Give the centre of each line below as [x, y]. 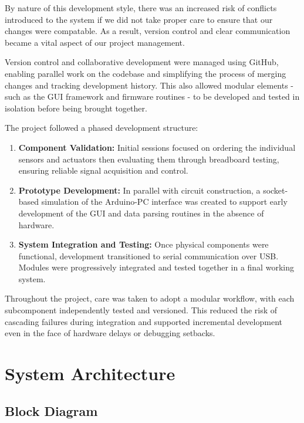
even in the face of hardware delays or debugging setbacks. [110, 333]
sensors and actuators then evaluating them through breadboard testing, [149, 159]
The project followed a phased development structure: [102, 128]
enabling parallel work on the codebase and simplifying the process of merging [146, 73]
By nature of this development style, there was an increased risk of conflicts [141, 8]
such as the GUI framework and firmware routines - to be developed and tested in [152, 97]
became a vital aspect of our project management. [95, 42]
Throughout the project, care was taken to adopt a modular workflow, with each [150, 298]
